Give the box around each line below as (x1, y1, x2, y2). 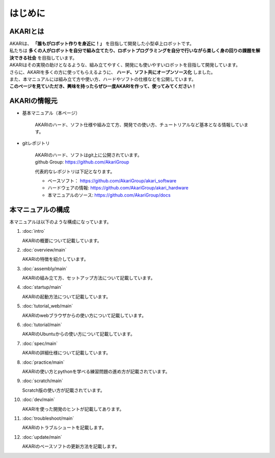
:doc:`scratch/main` (22, 378, 64, 384)
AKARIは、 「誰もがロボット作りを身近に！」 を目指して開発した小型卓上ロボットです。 (9, 41, 195, 47)
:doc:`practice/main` (22, 359, 65, 365)
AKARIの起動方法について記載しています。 (22, 293, 111, 300)
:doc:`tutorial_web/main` (22, 303, 73, 309)
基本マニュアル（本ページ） (22, 110, 80, 116)
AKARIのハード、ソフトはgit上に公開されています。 (35, 152, 142, 158)
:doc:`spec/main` (22, 340, 58, 346)
